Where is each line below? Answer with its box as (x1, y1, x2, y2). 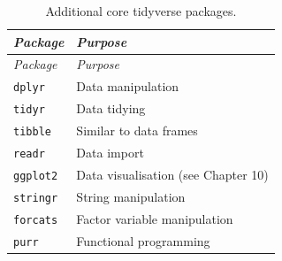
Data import (76, 143, 144, 162)
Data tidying (76, 99, 146, 118)
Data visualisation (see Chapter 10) (76, 165, 269, 183)
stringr (13, 191, 58, 204)
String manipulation (76, 187, 186, 205)
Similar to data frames (76, 121, 198, 140)
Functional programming (76, 231, 210, 249)
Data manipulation (76, 77, 179, 96)
